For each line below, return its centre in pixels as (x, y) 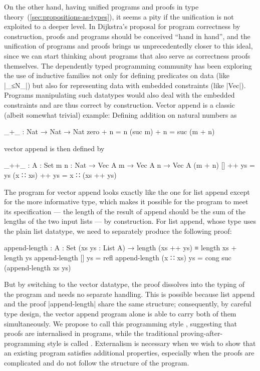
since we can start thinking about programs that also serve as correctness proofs (127, 55)
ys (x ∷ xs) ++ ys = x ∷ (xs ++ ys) (60, 174)
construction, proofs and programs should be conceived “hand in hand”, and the (127, 36)
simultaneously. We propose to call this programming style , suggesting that (120, 323)
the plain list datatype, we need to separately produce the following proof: (118, 231)
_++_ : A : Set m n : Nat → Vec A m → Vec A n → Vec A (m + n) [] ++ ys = (129, 165)
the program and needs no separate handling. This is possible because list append (129, 294)
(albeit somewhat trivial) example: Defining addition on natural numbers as (120, 114)
